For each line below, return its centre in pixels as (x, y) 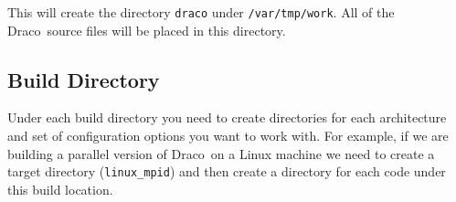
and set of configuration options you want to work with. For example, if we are (228, 136)
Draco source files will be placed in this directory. (147, 30)
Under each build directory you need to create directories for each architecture (227, 117)
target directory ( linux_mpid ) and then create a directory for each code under (227, 171)
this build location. (60, 189)
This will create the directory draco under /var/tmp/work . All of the (201, 12)
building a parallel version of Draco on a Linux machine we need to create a (221, 153)
